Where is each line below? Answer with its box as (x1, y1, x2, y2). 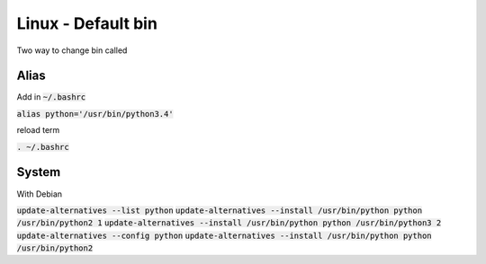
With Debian (16, 189, 63, 199)
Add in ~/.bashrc (16, 92, 86, 102)
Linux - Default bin (16, 13, 157, 33)
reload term (16, 125, 60, 136)
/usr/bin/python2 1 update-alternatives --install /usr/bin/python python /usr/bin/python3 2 (16, 218, 442, 228)
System (16, 164, 61, 180)
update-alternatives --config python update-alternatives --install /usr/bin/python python (16, 230, 432, 241)
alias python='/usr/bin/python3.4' (16, 109, 175, 119)
